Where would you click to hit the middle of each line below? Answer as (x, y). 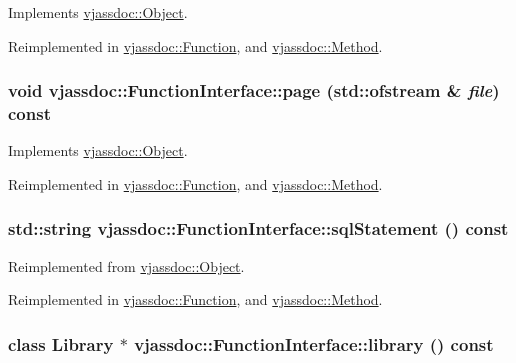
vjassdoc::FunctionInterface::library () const (314, 343)
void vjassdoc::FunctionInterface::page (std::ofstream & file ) (254, 90)
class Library (61, 343)
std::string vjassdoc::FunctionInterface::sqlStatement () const (258, 228)
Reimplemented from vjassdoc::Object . (126, 265)
